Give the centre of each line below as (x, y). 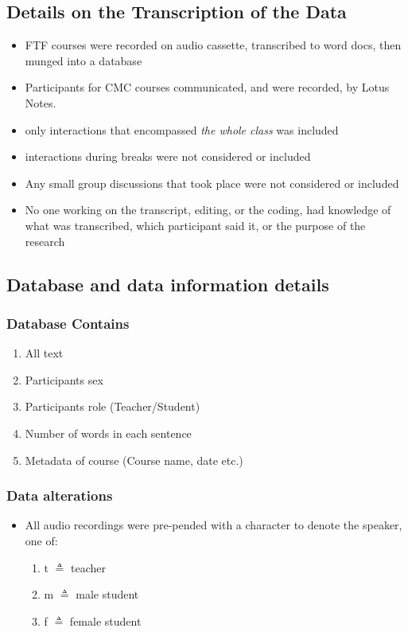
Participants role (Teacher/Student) (113, 406)
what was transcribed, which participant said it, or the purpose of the (195, 225)
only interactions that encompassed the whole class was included (182, 129)
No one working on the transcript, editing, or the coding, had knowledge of (208, 210)
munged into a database (84, 60)
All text (44, 353)
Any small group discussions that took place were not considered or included (212, 183)
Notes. (41, 102)
